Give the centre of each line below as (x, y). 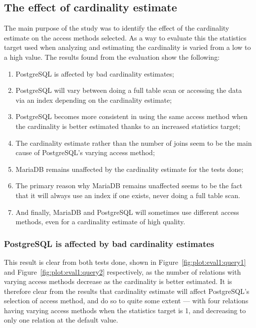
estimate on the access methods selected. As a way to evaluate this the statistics (125, 37)
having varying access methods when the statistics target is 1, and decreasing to (125, 310)
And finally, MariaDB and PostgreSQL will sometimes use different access (127, 212)
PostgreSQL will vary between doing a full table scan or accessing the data (129, 90)
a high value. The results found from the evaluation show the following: (112, 57)
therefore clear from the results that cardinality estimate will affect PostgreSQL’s (127, 291)
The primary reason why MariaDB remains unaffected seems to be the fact (129, 185)
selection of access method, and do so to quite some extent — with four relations (126, 301)
